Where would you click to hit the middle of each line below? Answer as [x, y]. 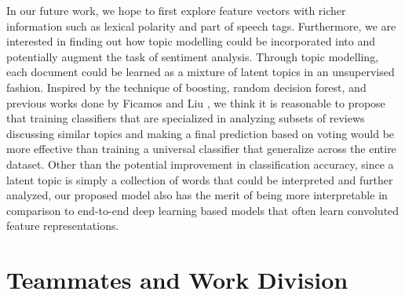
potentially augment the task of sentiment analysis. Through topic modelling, [193, 56]
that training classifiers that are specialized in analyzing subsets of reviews [186, 118]
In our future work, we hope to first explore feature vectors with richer [176, 10]
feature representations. [63, 226]
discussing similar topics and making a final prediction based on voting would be [201, 133]
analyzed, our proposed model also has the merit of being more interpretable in [197, 195]
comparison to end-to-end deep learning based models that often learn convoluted [203, 210]
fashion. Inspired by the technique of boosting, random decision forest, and [186, 87]
